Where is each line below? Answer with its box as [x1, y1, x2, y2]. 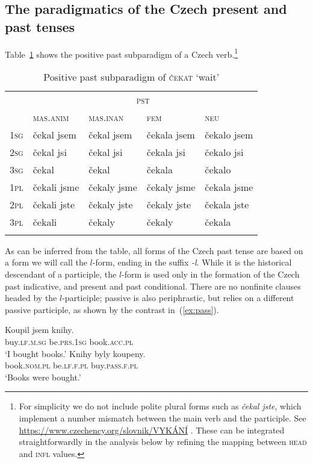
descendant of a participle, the [5, 268, 117, 281]
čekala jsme [205, 179, 253, 194]
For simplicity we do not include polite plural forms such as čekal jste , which [19, 400, 302, 412]
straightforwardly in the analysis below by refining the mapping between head [19, 435, 307, 448]
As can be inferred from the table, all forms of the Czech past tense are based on [5, 244, 303, 256]
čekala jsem [146, 127, 195, 141]
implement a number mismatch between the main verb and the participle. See [19, 411, 306, 424]
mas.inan [88, 110, 123, 124]
